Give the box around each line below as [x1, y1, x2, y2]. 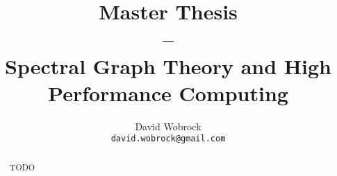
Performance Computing [48, 78, 288, 107]
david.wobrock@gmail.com [110, 134, 226, 144]
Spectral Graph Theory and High [4, 51, 331, 80]
